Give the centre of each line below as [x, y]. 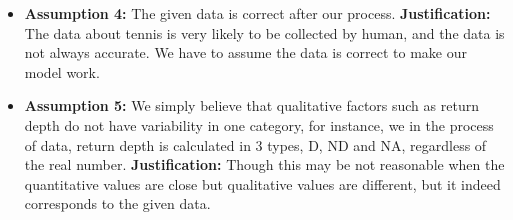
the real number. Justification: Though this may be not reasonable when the [264, 164]
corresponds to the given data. [117, 203]
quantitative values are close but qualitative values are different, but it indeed [262, 183]
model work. [62, 71]
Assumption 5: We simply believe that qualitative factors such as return [251, 105]
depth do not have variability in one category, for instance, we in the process [259, 124]
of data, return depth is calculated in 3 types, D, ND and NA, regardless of [255, 144]
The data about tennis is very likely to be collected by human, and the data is [264, 32]
